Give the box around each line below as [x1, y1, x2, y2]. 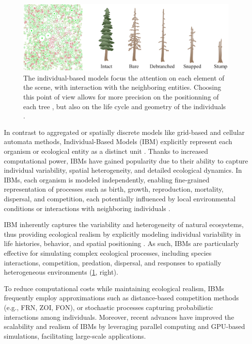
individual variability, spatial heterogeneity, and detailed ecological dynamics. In [4, 165, 242, 175]
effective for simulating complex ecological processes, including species [4, 247, 212, 258]
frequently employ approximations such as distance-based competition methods [4, 293, 239, 303]
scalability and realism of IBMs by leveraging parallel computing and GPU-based [4, 321, 245, 331]
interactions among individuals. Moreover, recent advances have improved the [4, 311, 234, 322]
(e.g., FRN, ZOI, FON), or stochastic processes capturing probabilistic [4, 302, 213, 312]
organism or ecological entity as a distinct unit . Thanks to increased [4, 146, 208, 156]
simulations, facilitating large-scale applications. [4, 330, 146, 341]
